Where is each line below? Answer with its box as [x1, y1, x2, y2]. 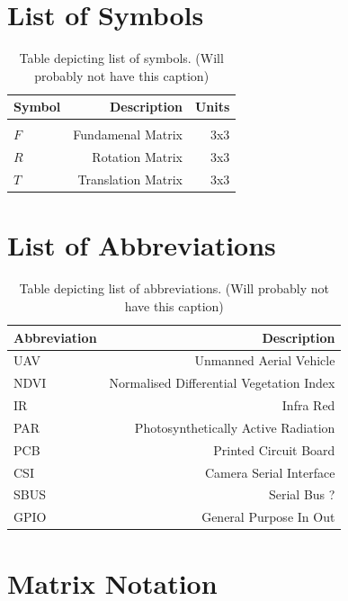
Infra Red [281, 396, 335, 415]
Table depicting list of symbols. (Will [19, 49, 224, 67]
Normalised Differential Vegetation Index [109, 373, 335, 392]
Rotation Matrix [92, 148, 183, 166]
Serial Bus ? [268, 485, 335, 504]
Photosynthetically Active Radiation [134, 417, 335, 436]
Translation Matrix [77, 170, 183, 189]
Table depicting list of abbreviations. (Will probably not [19, 279, 329, 298]
